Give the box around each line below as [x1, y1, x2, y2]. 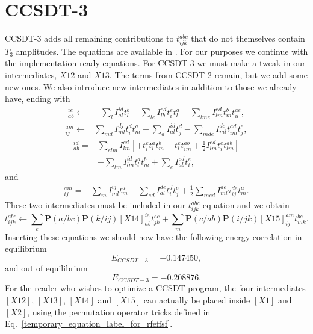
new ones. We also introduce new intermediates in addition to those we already [5, 80, 297, 93]
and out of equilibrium [5, 262, 88, 274]
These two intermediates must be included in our [5, 199, 186, 211]
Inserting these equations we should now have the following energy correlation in [5, 230, 302, 243]
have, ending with [5, 92, 70, 105]
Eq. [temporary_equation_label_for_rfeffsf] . [5, 317, 173, 330]
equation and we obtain [202, 199, 290, 211]
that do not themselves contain [191, 32, 305, 45]
